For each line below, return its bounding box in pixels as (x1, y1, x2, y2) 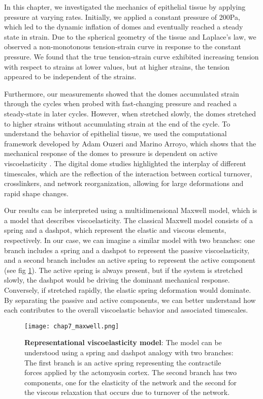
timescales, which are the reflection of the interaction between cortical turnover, (4, 168, 252, 178)
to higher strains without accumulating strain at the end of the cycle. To (4, 118, 231, 129)
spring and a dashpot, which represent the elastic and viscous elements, (4, 225, 226, 235)
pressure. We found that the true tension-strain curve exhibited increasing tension (4, 51, 259, 62)
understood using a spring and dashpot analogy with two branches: (24, 347, 234, 358)
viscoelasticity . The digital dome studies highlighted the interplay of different (4, 158, 246, 168)
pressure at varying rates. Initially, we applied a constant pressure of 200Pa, (4, 11, 240, 22)
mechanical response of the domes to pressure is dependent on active (4, 148, 218, 159)
